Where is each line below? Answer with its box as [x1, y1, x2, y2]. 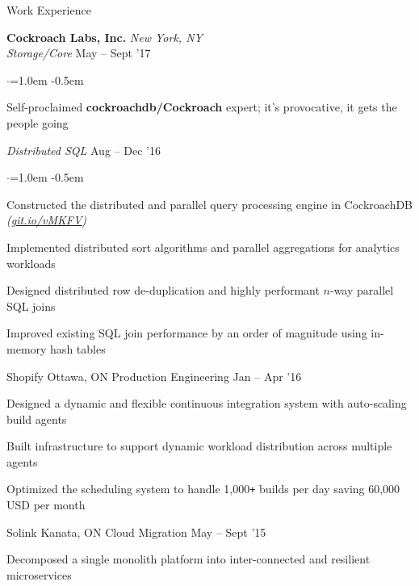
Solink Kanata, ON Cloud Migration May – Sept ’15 [6, 523, 266, 540]
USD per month [6, 496, 86, 513]
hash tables [50, 340, 106, 357]
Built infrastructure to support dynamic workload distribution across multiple [6, 437, 392, 454]
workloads [6, 254, 56, 271]
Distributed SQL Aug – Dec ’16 [6, 141, 161, 158]
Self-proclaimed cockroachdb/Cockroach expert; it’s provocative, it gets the [6, 98, 397, 115]
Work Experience [6, 2, 91, 18]
